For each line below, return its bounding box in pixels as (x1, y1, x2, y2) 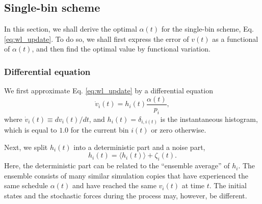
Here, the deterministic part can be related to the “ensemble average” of (4, 160, 230, 171)
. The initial (209, 180, 247, 191)
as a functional (212, 33, 258, 44)
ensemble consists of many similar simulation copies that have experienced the (4, 170, 248, 181)
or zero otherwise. (151, 124, 206, 135)
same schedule (4, 180, 48, 191)
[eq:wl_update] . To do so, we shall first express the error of (4, 33, 189, 44)
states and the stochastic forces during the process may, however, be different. (4, 190, 247, 200)
